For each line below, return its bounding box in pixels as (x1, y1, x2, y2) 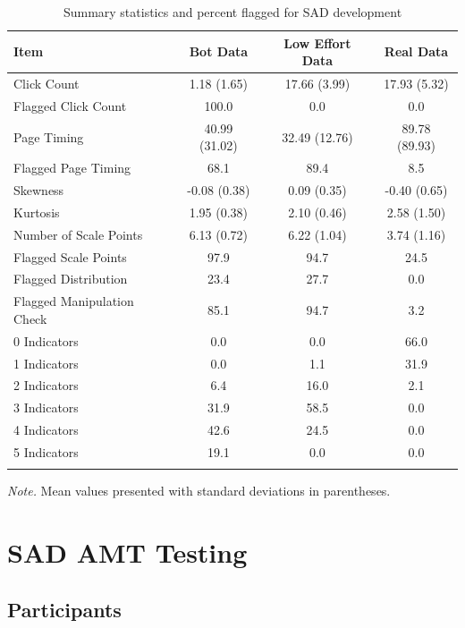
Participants (7, 595, 122, 623)
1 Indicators (13, 353, 79, 372)
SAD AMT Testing (7, 534, 248, 570)
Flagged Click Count (13, 96, 127, 115)
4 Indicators (13, 420, 79, 439)
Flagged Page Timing (13, 158, 131, 177)
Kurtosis (13, 202, 60, 221)
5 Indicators (13, 442, 79, 461)
